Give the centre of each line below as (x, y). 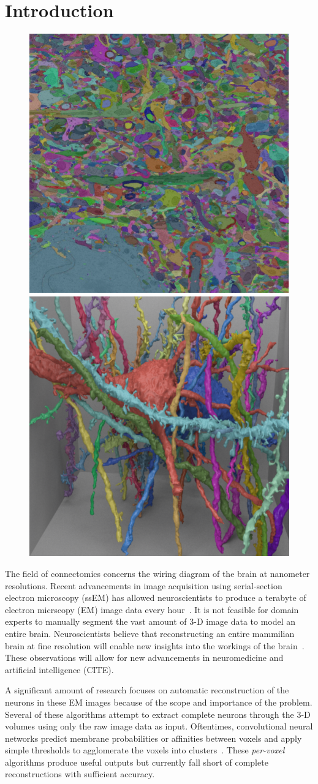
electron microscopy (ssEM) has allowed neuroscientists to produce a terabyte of (156, 597)
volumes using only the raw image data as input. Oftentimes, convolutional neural (159, 726)
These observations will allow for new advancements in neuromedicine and (144, 658)
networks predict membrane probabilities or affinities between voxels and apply (153, 738)
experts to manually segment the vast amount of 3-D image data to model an (150, 621)
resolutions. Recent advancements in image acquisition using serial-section (144, 585)
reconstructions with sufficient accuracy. (80, 774)
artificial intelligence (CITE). (59, 669)
